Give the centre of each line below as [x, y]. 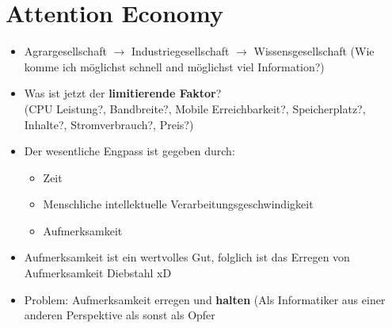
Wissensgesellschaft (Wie [314, 51]
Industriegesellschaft [180, 51]
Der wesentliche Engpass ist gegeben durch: [129, 151]
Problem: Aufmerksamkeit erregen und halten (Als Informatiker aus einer [205, 299]
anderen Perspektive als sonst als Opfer [120, 315]
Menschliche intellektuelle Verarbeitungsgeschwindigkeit [178, 204]
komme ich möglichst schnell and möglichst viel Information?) [174, 66]
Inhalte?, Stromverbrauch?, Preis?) [109, 124]
